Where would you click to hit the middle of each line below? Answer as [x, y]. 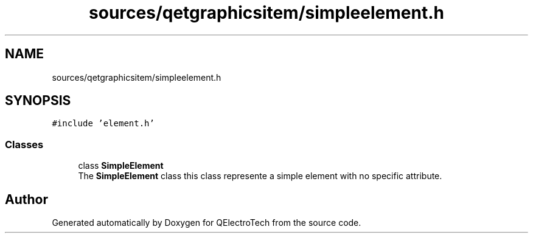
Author [26, 199]
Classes [24, 144]
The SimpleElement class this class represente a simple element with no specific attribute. [260, 176]
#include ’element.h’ [103, 124]
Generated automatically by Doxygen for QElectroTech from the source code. [207, 223]
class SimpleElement [121, 166]
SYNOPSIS [38, 101]
